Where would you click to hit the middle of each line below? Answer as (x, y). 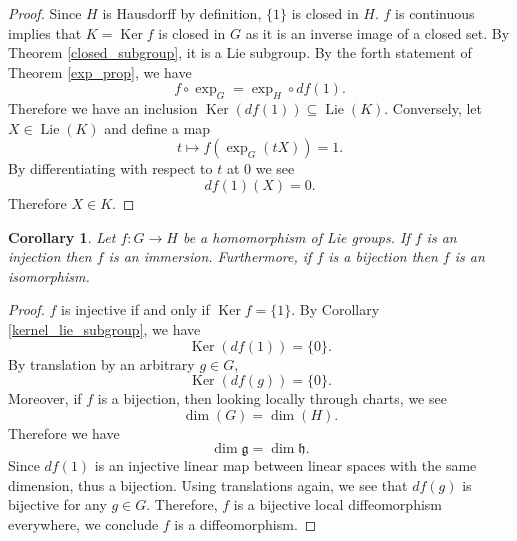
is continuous (435, 13)
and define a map (157, 127)
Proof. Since (45, 13)
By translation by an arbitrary (101, 363)
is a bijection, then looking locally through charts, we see (272, 398)
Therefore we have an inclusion (103, 108)
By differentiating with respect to (110, 168)
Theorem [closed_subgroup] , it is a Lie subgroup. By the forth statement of (240, 52)
